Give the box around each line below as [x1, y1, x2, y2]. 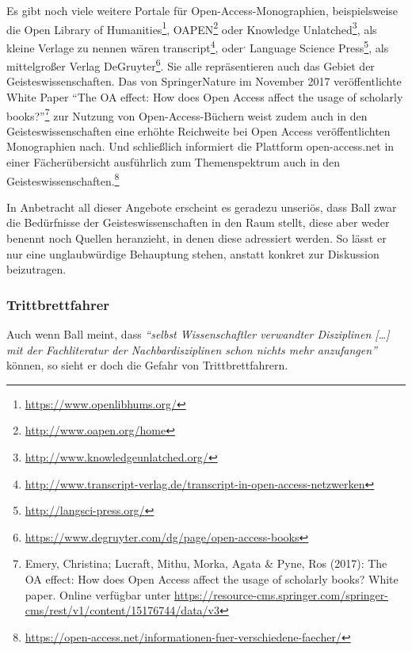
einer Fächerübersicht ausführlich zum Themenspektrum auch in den [6, 153, 341, 170]
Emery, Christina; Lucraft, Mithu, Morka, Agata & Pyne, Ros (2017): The [25, 555, 387, 572]
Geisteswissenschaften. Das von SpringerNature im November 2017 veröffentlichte [6, 73, 402, 90]
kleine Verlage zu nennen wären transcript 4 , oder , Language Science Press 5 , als [6, 36, 389, 56]
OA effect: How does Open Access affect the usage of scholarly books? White [25, 570, 399, 587]
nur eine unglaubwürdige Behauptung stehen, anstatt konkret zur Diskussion [6, 245, 380, 262]
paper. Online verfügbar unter [25, 586, 171, 603]
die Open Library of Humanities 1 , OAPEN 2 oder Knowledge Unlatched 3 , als [6, 18, 377, 37]
